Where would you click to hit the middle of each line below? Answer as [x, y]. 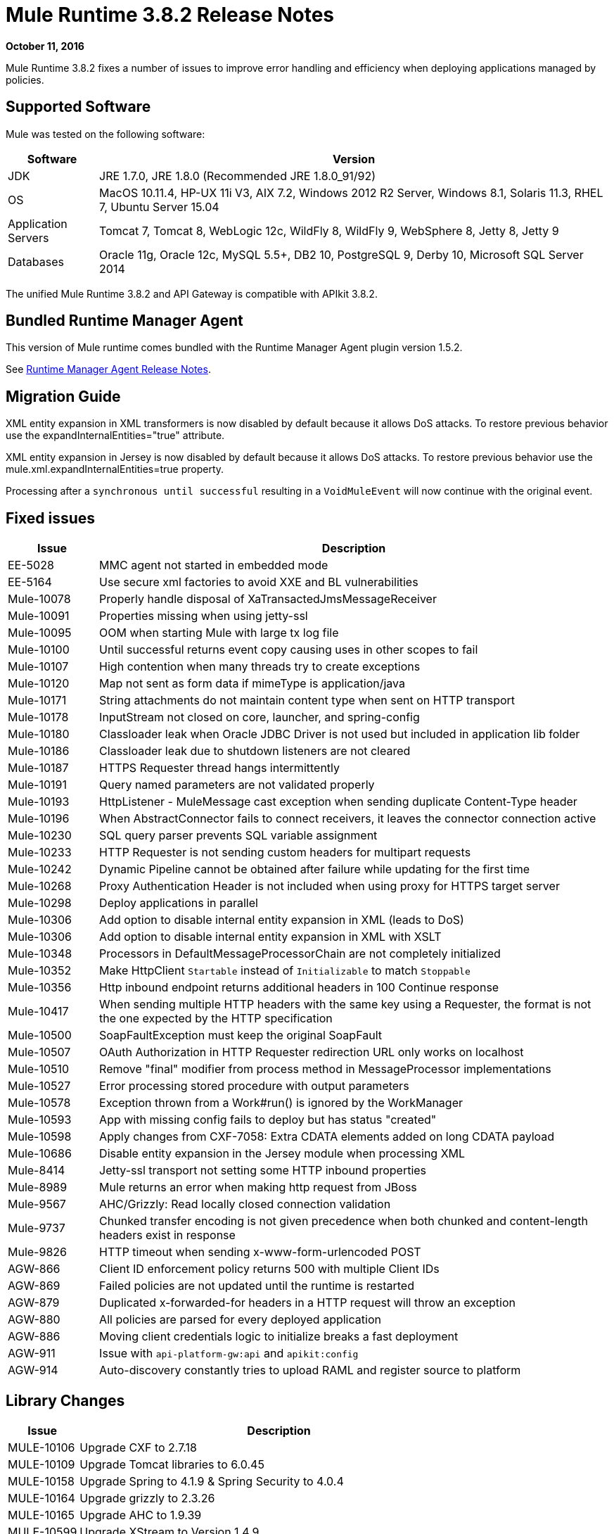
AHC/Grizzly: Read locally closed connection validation [245, 1204]
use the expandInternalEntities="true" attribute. [115, 436]
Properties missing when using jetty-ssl [204, 616]
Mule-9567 [37, 1204]
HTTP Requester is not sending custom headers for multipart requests [285, 852]
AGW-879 [34, 1303]
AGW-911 [32, 1354]
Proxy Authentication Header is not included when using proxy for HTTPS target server [330, 886]
